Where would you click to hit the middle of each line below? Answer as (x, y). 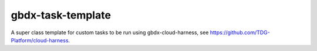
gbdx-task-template (61, 15)
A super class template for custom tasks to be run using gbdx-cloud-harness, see (110, 32)
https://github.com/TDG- (240, 32)
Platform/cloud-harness (40, 40)
